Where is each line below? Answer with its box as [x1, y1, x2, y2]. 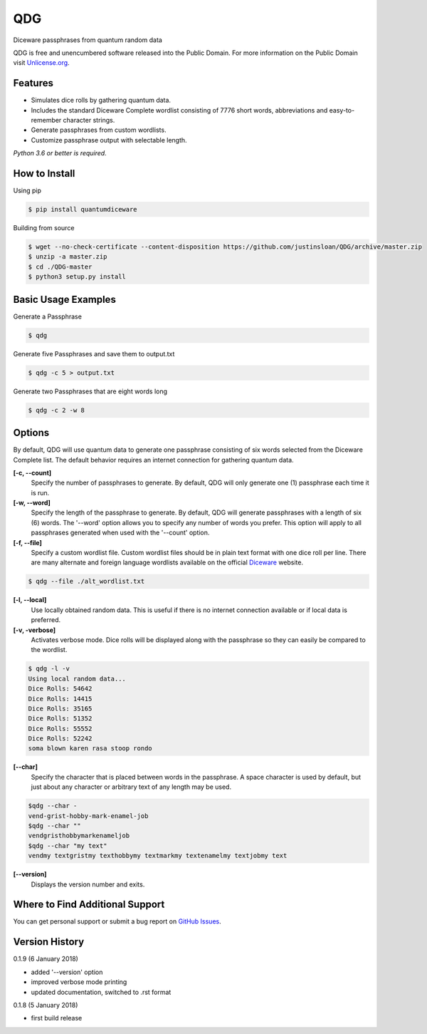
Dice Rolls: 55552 [28, 724, 93, 733]
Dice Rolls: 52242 [28, 735, 93, 743]
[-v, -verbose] [13, 626, 56, 634]
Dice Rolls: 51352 [28, 715, 93, 723]
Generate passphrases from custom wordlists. [31, 125, 167, 135]
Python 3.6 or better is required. [13, 149, 107, 157]
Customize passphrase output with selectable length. [31, 135, 188, 144]
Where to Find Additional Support [13, 899, 165, 911]
